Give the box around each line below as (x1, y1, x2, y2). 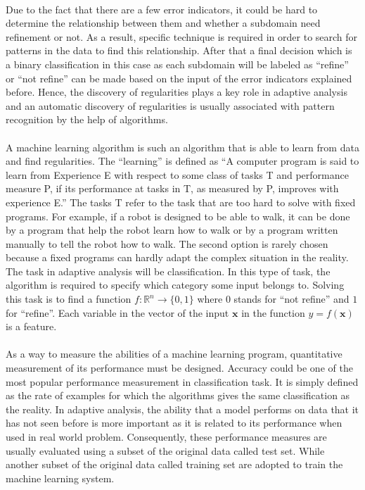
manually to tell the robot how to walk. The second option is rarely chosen (6, 236, 328, 251)
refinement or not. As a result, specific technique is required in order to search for (6, 29, 358, 44)
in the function (241, 305, 305, 320)
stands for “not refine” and (233, 291, 350, 306)
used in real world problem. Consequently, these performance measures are (6, 429, 327, 444)
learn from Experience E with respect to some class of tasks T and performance (6, 167, 349, 182)
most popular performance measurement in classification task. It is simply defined (6, 374, 359, 389)
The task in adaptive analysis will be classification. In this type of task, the (6, 263, 331, 278)
